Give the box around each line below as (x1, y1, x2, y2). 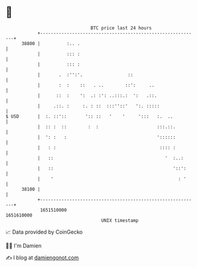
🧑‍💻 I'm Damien (5, 242, 42, 249)
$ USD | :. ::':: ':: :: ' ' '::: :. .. (5, 113, 173, 120)
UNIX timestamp (101, 217, 139, 224)
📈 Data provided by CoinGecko (5, 228, 83, 235)
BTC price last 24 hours (90, 25, 152, 31)
